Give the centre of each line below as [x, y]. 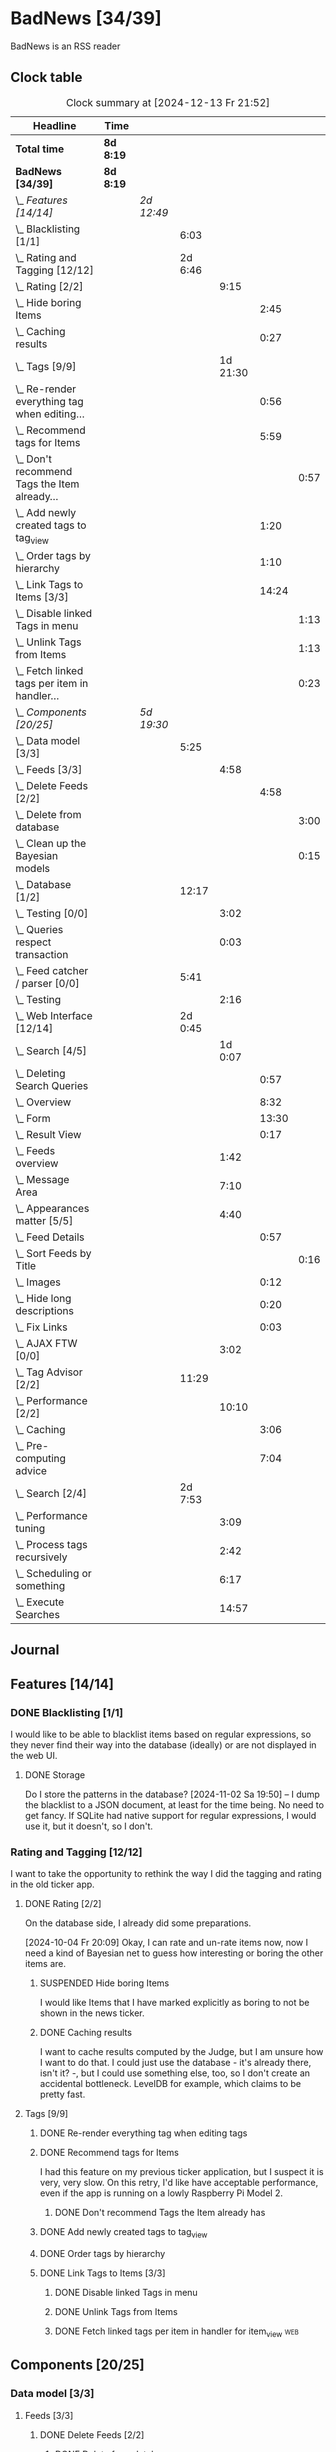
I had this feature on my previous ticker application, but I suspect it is [181, 2172]
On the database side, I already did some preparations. [138, 1923]
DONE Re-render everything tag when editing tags [143, 2133]
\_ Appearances [52, 1208]
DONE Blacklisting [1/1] [67, 1712]
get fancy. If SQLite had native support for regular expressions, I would [170, 1816]
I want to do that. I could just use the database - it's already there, [175, 2063]
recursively [41, 1557]
